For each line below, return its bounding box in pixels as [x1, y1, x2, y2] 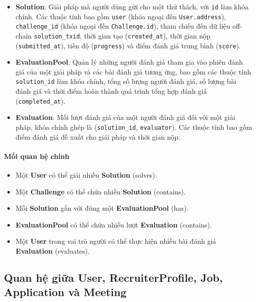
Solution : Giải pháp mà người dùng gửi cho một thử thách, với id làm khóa [15, 1, 249, 11]
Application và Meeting [4, 284, 127, 300]
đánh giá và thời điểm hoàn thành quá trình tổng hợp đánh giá [15, 86, 207, 96]
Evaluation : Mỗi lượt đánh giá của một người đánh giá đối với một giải [15, 112, 235, 122]
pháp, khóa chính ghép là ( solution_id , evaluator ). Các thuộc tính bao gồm [15, 121, 253, 132]
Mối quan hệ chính [4, 151, 70, 161]
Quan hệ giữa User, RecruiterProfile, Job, [4, 269, 223, 285]
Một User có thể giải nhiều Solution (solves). [15, 170, 157, 180]
